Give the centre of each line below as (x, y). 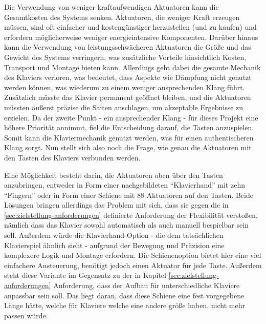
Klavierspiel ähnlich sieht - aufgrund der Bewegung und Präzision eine (114, 245)
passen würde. (26, 315)
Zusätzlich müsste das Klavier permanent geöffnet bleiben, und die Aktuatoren (128, 97)
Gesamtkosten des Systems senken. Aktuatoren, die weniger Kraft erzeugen (122, 17)
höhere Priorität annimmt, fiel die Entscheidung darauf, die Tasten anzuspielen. (129, 127)
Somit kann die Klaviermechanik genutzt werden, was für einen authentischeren (129, 137)
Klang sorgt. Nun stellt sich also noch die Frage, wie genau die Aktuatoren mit (128, 147)
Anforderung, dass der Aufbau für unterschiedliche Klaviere (147, 285)
